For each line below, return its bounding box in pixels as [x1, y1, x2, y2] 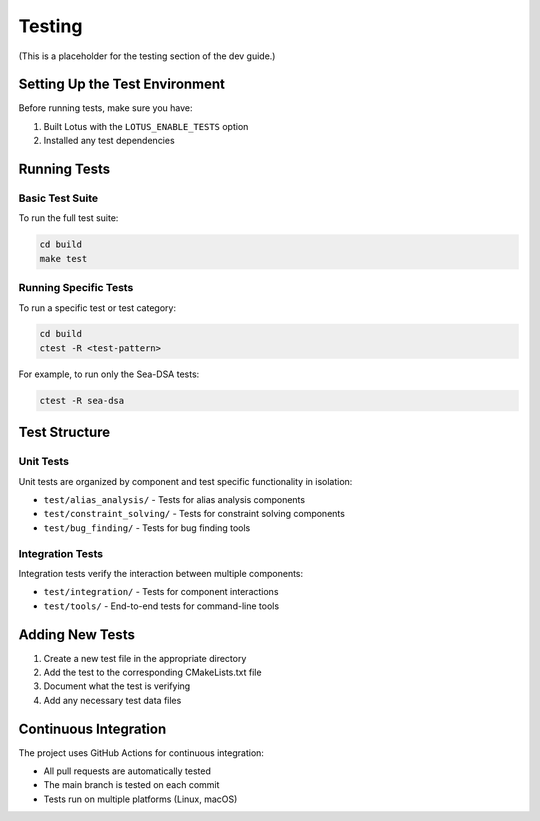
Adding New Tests [18, 626, 135, 643]
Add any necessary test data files [43, 694, 182, 706]
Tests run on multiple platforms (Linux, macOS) [43, 793, 238, 805]
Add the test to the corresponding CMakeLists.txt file [43, 666, 262, 678]
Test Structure [18, 424, 111, 441]
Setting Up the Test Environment [18, 76, 225, 93]
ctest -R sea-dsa [39, 395, 125, 406]
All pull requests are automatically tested [43, 765, 212, 777]
